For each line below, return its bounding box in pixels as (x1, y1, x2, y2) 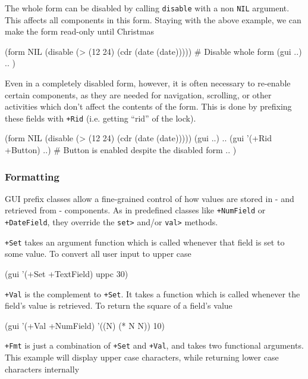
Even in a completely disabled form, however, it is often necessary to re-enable (5, 77, 291, 89)
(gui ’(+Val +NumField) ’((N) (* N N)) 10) (5, 319, 165, 331)
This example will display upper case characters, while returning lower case (5, 351, 279, 364)
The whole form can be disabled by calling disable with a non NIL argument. (5, 2, 290, 14)
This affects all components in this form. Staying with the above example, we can (5, 13, 301, 26)
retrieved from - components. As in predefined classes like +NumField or (5, 204, 266, 216)
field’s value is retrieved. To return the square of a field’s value (5, 299, 232, 312)
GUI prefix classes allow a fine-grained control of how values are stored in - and (5, 192, 294, 204)
